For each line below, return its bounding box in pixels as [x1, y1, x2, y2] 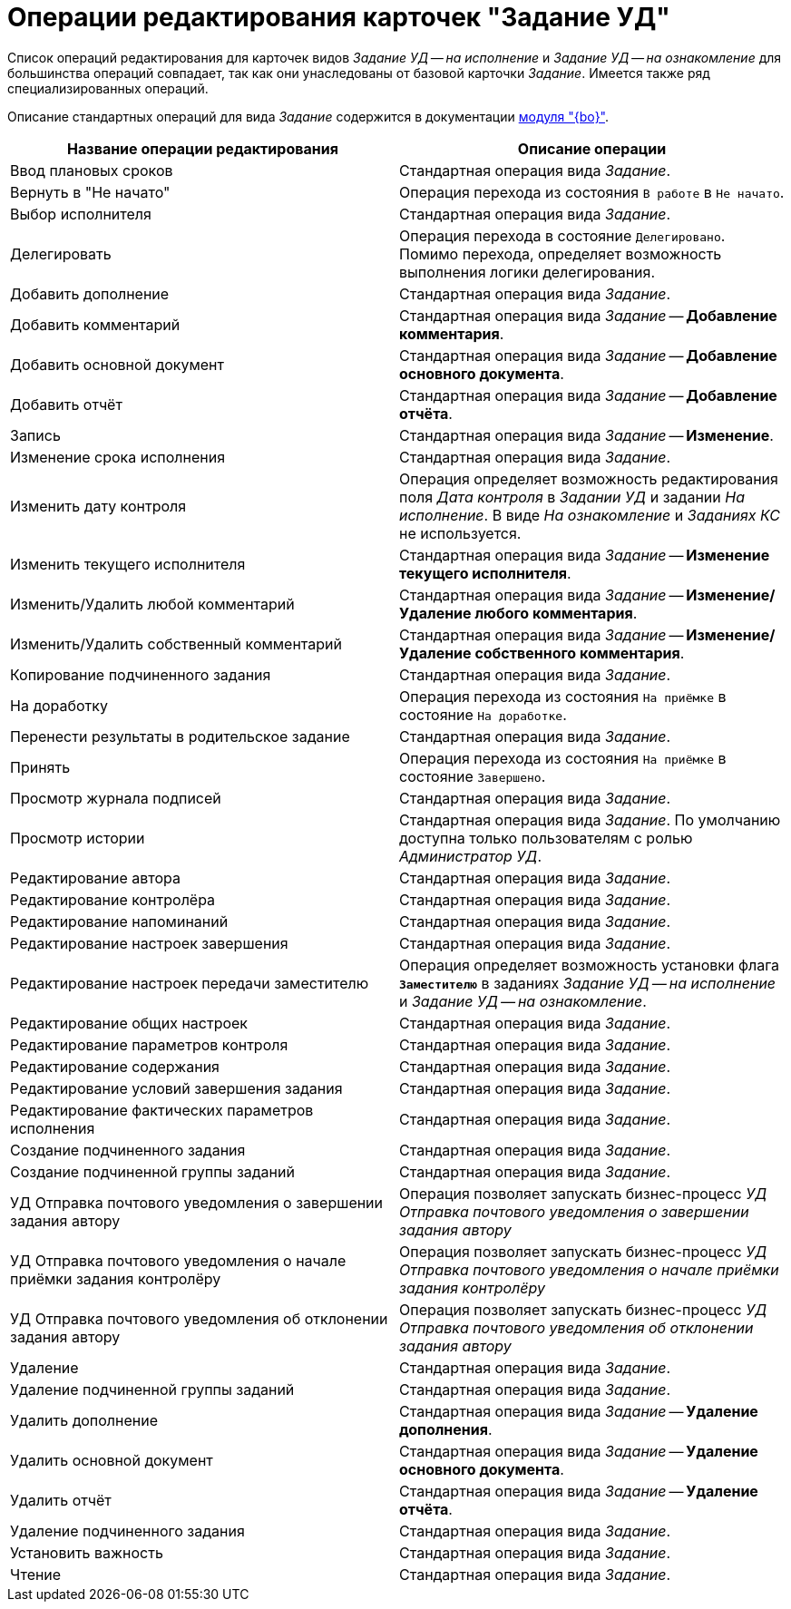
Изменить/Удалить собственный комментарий [10, 634, 343, 653]
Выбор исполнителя [10, 204, 151, 223]
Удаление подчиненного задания [10, 1521, 245, 1540]
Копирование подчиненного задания [10, 665, 271, 684]
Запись [10, 425, 61, 444]
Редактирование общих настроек [10, 1013, 249, 1032]
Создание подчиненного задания [10, 1140, 246, 1159]
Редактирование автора [10, 868, 181, 887]
